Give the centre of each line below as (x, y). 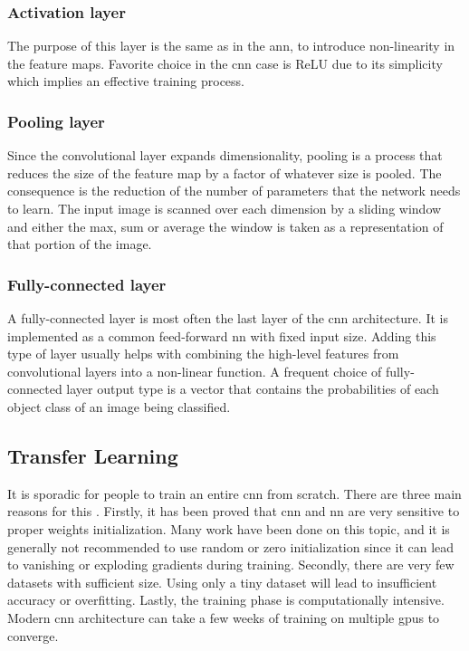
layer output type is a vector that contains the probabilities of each (253, 389)
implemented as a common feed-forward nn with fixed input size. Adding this (222, 335)
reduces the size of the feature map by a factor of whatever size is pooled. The (225, 172)
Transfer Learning (93, 455)
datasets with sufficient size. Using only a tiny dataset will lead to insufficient (222, 582)
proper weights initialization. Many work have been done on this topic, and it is (229, 528)
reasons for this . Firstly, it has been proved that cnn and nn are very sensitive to (234, 511)
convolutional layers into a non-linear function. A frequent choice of (195, 371)
